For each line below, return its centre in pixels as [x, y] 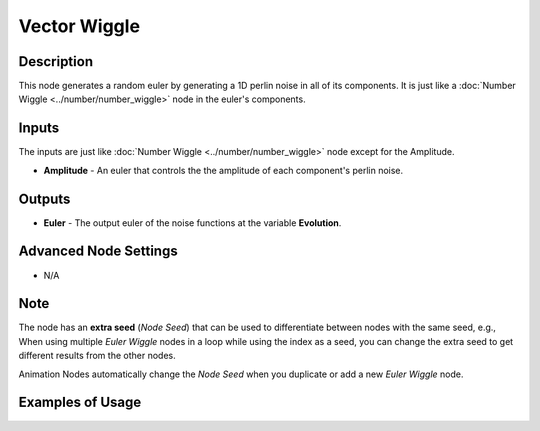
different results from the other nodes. [97, 356]
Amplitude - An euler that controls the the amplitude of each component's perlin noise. [223, 170]
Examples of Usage [80, 402]
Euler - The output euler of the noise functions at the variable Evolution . [192, 222]
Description [56, 61]
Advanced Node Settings [98, 251]
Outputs [44, 198]
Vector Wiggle [79, 26]
